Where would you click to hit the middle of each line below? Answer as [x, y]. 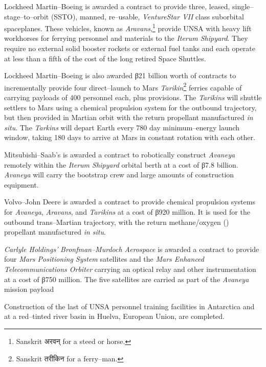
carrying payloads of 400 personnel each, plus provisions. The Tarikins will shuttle [133, 97]
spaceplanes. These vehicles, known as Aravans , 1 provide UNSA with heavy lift [128, 27]
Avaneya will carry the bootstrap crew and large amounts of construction [119, 175]
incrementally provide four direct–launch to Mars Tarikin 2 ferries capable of [123, 86]
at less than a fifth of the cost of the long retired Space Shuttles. [105, 58]
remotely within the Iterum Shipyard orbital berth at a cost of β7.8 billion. [121, 164]
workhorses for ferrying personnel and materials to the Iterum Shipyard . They [126, 38]
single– [243, 6]
